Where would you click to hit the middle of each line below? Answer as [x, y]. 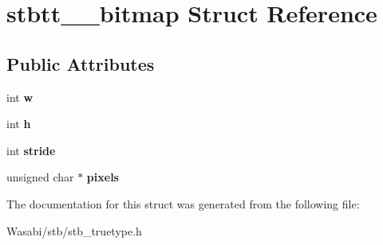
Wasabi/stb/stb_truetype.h [74, 230]
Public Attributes [81, 63]
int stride [31, 150]
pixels [103, 177]
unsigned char [40, 177]
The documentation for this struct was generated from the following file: [183, 203]
